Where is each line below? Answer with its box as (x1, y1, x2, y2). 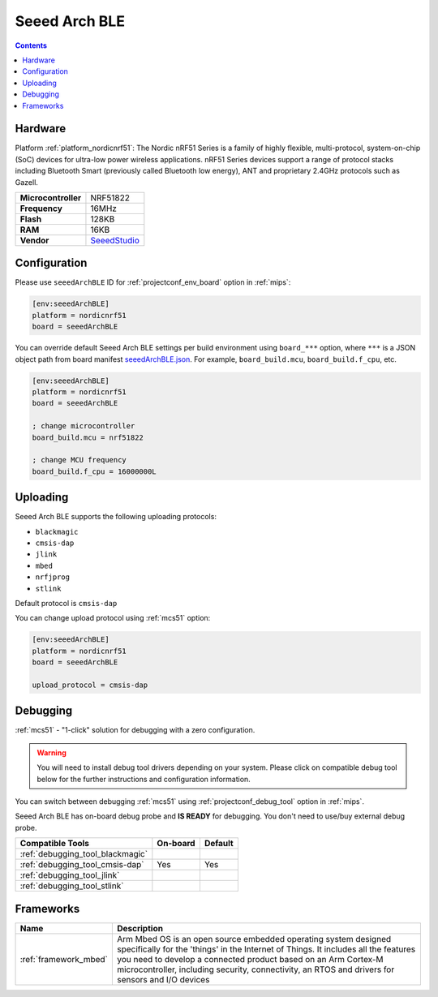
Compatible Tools (19, 838, 89, 849)
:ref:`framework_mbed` (19, 953, 109, 965)
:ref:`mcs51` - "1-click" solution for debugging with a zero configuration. (15, 725, 255, 735)
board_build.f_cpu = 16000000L (32, 466, 157, 476)
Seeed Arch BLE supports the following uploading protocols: (15, 512, 217, 522)
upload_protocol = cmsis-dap (32, 680, 148, 690)
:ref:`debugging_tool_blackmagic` (19, 849, 148, 860)
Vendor (19, 234, 49, 246)
